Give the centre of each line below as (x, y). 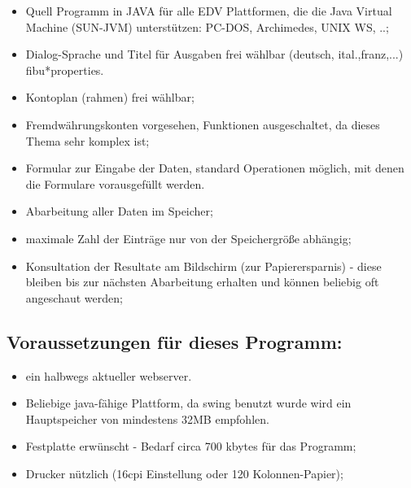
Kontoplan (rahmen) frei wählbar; (110, 97)
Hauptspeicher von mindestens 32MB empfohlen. (147, 418)
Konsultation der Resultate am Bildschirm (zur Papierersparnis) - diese (203, 266)
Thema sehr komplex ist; (87, 140)
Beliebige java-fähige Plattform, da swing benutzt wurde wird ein (188, 403)
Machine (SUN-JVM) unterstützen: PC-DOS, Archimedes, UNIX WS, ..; (207, 26)
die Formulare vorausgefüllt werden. (115, 183)
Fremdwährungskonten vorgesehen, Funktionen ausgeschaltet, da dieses (203, 124)
